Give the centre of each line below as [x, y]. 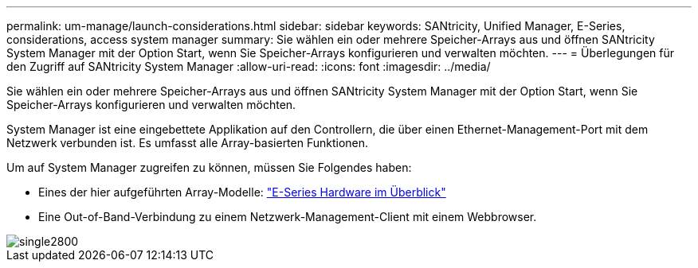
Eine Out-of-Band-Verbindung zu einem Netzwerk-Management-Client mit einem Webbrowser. [288, 217]
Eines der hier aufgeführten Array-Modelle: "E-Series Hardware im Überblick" [242, 192]
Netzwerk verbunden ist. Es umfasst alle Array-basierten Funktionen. [188, 143]
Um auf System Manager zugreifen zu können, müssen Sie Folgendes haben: [209, 167]
